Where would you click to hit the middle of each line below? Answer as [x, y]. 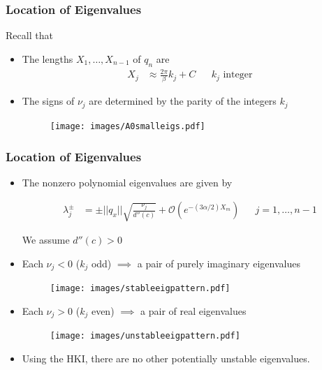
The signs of [48, 101]
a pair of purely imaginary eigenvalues [219, 263]
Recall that [29, 35]
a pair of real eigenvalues [193, 310]
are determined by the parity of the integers [183, 101]
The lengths [47, 58]
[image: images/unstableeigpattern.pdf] [145, 336]
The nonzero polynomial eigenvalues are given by [127, 182]
